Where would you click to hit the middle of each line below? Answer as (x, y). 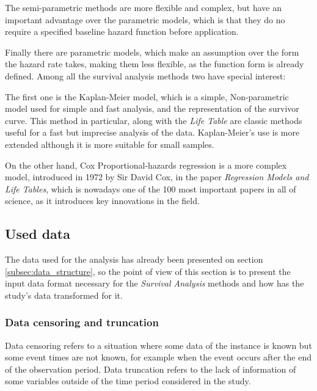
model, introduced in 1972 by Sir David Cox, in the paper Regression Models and (157, 177)
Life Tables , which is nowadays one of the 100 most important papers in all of (151, 188)
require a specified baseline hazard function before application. (122, 31)
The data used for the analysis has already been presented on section (134, 259)
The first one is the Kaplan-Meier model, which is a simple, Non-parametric (147, 96)
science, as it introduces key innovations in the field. (102, 201)
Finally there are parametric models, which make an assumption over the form (152, 52)
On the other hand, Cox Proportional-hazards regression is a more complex (146, 165)
